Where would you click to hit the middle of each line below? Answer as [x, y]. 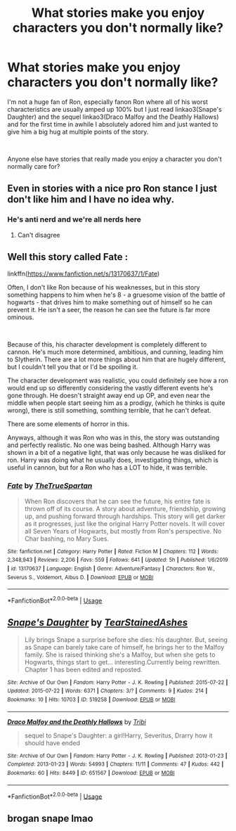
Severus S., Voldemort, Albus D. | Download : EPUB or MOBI [80, 577]
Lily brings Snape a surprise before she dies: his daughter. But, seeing [126, 639]
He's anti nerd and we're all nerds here [74, 219]
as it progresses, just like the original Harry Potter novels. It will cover [125, 523]
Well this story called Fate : [68, 257]
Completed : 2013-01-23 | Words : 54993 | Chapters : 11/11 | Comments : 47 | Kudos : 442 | [116, 764]
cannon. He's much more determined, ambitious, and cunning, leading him [115, 352]
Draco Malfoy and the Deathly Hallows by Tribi [77, 721]
